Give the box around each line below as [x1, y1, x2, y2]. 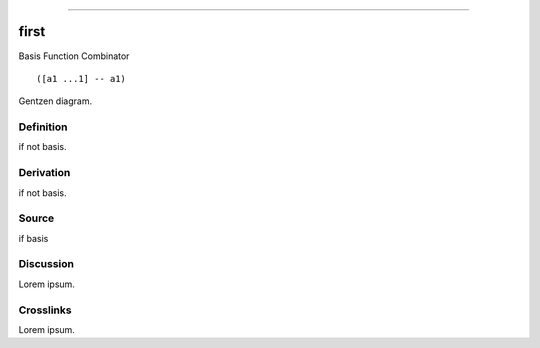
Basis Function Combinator [18, 50, 130, 62]
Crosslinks [18, 303, 72, 317]
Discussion [18, 257, 75, 271]
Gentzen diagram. [18, 95, 93, 107]
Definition [18, 120, 68, 134]
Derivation [18, 166, 71, 180]
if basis [18, 232, 49, 244]
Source [18, 211, 55, 225]
